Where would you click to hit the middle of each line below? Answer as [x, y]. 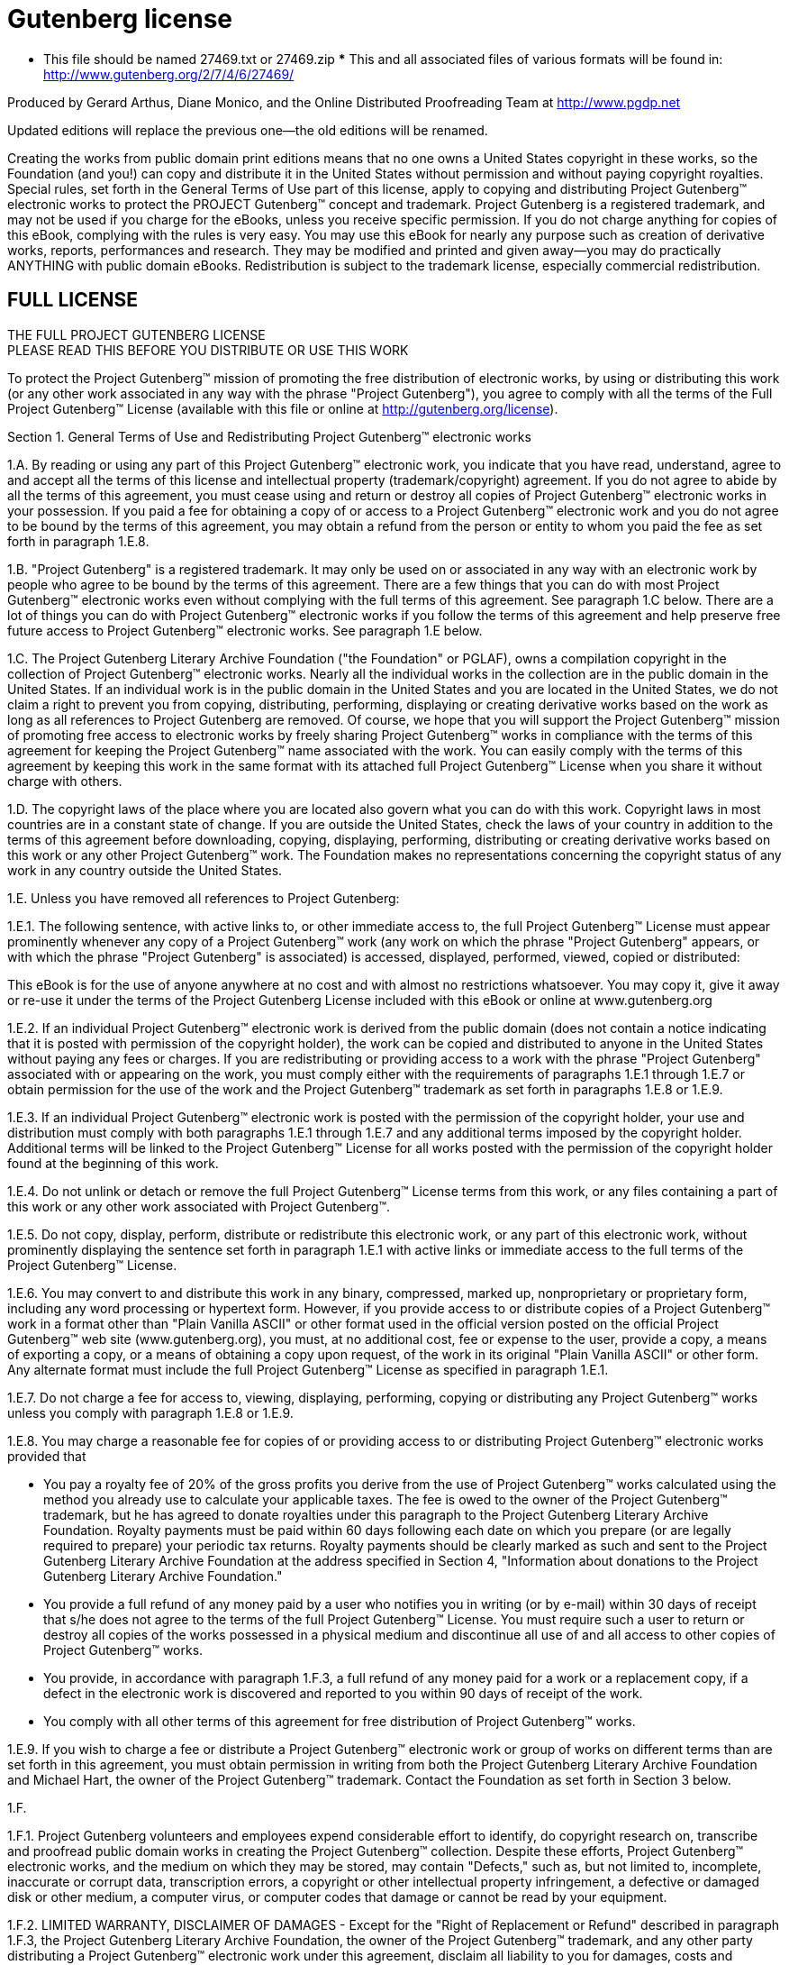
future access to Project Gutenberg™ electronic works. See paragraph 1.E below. [245, 630]
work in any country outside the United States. [145, 870]
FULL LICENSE [73, 300]
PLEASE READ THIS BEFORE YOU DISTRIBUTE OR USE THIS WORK [208, 350]
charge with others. [65, 781]
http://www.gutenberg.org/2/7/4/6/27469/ [169, 74]
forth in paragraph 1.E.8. [78, 541]
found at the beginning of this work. [113, 1163]
